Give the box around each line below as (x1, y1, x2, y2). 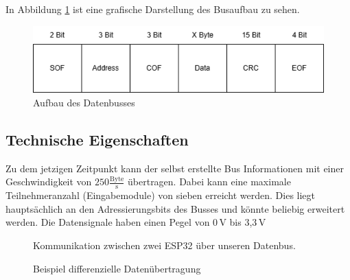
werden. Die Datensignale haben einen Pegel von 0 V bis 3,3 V (5, 215, 266, 229)
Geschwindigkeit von (5, 174, 92, 189)
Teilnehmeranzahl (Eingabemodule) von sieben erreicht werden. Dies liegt (5, 188, 316, 202)
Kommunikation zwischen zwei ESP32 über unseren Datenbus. (33, 238, 296, 253)
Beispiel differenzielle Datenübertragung (33, 261, 201, 275)
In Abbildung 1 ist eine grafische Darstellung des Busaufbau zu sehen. (5, 2, 300, 16)
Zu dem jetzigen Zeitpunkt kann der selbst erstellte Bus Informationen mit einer (5, 161, 344, 175)
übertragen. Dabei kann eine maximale (128, 174, 291, 189)
